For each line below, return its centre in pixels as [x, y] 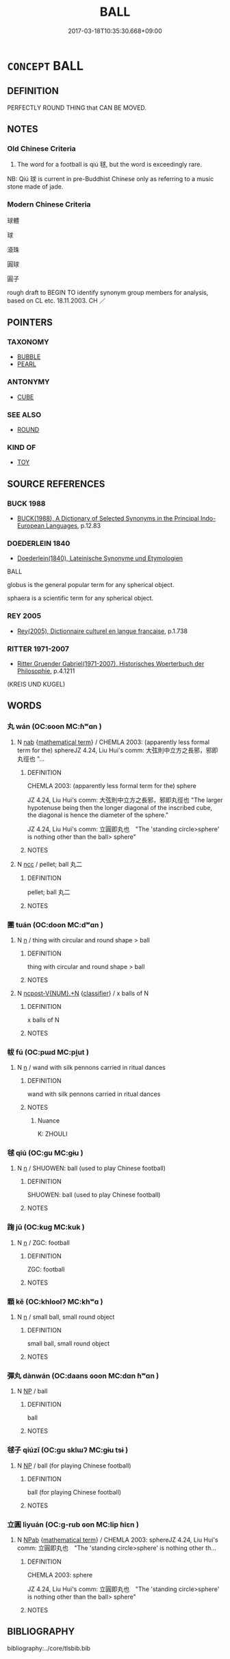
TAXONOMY [28, 342]
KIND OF [22, 447]
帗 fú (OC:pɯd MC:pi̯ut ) [48, 1052]
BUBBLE [29, 357]
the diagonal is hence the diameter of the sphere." [98, 815]
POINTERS [30, 323]
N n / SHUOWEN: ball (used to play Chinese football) [91, 1168]
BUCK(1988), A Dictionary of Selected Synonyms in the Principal [108, 518]
